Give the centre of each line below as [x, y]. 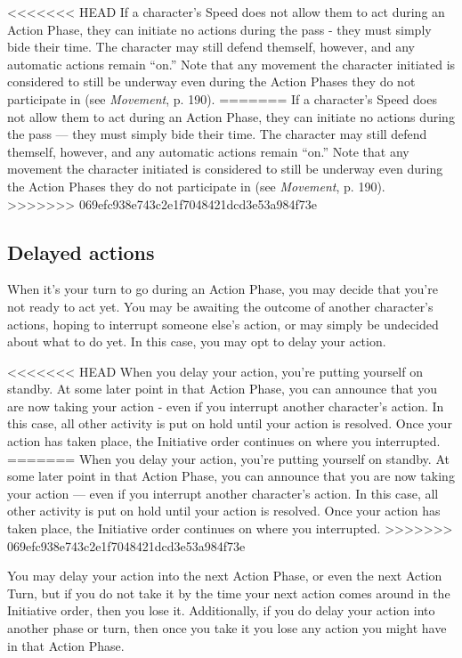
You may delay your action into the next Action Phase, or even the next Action [225, 576]
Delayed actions [81, 252]
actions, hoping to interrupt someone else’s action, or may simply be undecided [223, 324]
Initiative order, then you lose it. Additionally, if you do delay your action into [221, 610]
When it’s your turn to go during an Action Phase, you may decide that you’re [223, 289]
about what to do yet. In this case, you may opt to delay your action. [197, 341]
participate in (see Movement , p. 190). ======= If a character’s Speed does [222, 98]
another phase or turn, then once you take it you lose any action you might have [227, 628]
